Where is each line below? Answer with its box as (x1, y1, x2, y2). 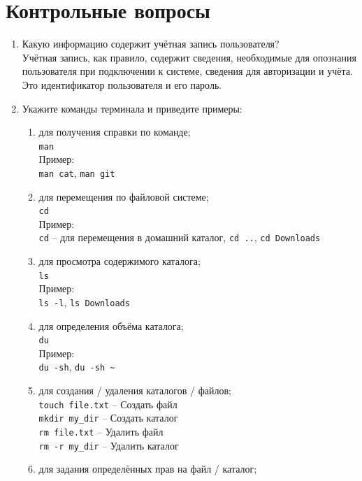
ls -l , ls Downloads (38, 294, 130, 309)
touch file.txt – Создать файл (38, 396, 178, 411)
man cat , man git (38, 165, 115, 180)
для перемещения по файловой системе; (38, 189, 209, 203)
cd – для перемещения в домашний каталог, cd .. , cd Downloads (38, 230, 321, 245)
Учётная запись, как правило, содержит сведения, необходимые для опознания (22, 50, 356, 64)
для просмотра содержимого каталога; (38, 254, 201, 268)
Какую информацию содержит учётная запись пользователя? (22, 36, 280, 51)
